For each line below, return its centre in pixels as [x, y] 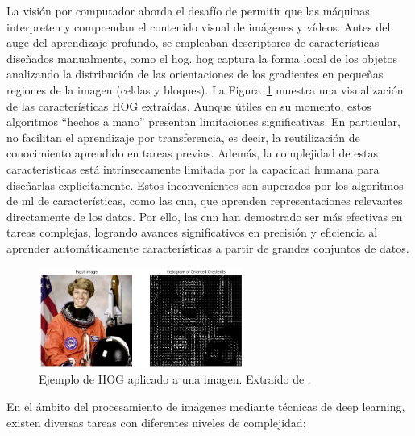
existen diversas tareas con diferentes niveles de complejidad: [156, 422]
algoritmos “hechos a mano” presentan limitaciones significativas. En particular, [203, 122]
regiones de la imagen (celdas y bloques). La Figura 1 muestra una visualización [205, 89]
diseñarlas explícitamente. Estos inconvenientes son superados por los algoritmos [205, 184]
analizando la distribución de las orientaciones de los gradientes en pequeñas [195, 74]
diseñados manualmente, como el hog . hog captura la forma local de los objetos [202, 58]
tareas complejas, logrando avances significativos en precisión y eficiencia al [192, 232]
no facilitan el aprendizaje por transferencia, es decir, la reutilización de [183, 137]
